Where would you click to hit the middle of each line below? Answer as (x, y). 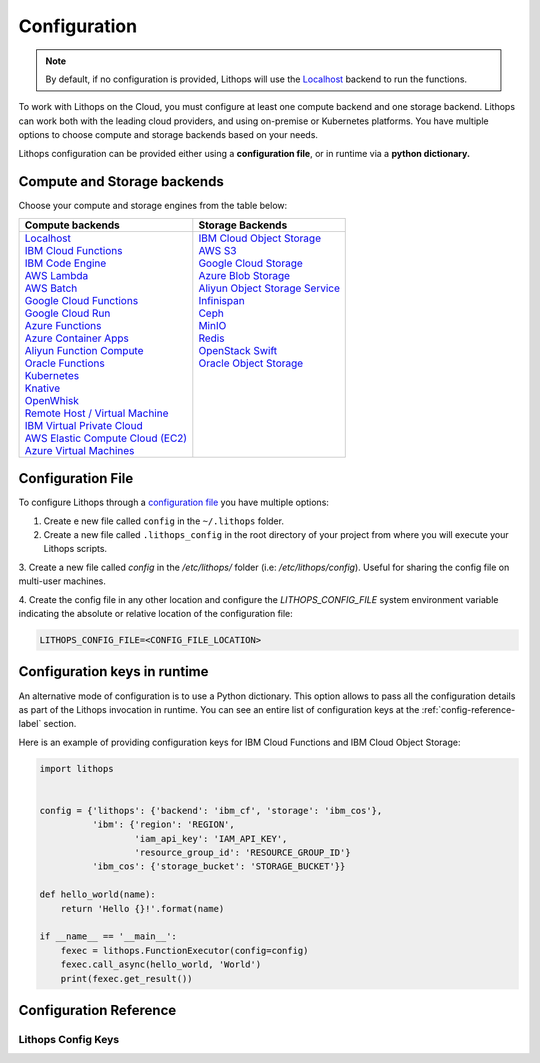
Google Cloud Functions (81, 300)
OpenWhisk (52, 400)
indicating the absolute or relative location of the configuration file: (156, 614)
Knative (42, 388)
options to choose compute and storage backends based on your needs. (168, 135)
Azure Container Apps (76, 338)
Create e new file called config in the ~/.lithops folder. (164, 521)
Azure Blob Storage (244, 275)
